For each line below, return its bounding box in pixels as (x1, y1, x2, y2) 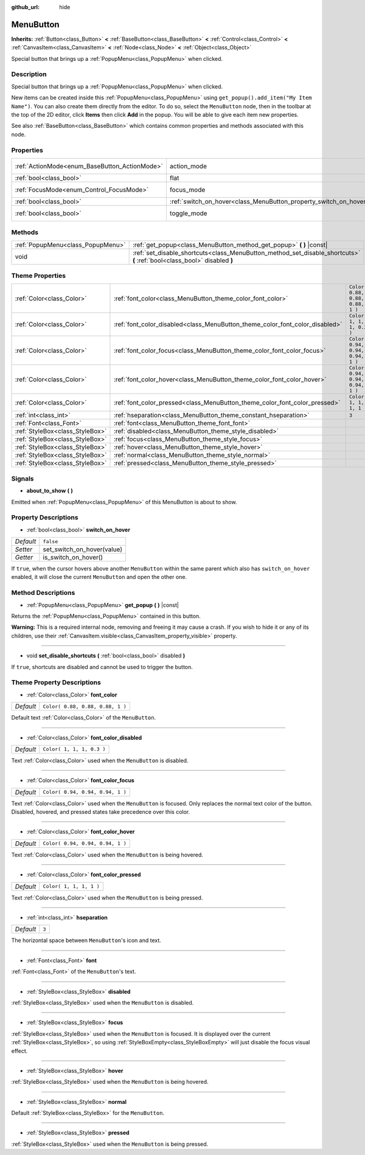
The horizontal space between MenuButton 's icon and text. (11, 937, 161, 944)
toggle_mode (169, 209, 207, 217)
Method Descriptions (11, 589, 75, 597)
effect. (11, 1047, 28, 1055)
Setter (15, 545, 33, 553)
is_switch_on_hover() (43, 553, 103, 562)
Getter (15, 553, 33, 562)
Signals (11, 474, 34, 483)
